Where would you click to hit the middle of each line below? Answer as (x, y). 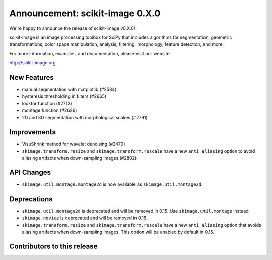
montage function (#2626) (49, 110)
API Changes (30, 173)
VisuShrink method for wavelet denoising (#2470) (74, 144)
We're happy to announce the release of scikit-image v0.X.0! (72, 28)
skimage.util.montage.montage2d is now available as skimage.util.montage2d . (113, 184)
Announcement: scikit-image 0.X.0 (85, 13)
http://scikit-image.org (33, 63)
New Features (31, 77)
